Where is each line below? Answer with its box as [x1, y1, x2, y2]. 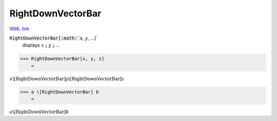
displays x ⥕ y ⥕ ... [22, 42, 60, 48]
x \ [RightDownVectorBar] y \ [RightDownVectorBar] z [9, 76, 125, 82]
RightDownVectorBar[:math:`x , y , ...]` [9, 35, 97, 41]
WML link [9, 26, 30, 32]
